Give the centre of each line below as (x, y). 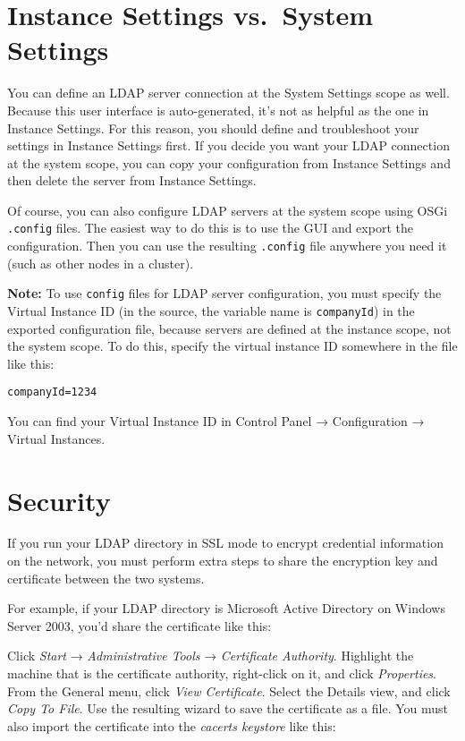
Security (59, 500)
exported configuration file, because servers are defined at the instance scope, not (229, 328)
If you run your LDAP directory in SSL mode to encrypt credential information (225, 543)
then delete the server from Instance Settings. (132, 180)
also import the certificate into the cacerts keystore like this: (172, 725)
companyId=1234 (52, 392)
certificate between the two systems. (106, 578)
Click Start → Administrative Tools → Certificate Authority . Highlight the (211, 656)
